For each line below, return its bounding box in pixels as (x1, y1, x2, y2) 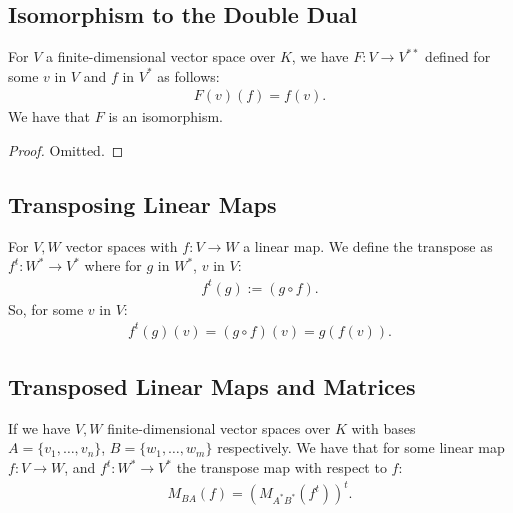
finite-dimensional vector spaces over (107, 417, 331, 438)
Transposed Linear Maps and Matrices (8, 371, 416, 402)
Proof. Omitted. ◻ (8, 140, 124, 161)
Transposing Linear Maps (8, 189, 277, 219)
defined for (425, 46, 491, 67)
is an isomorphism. (108, 106, 223, 127)
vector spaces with (65, 235, 178, 256)
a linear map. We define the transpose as (243, 235, 493, 256)
